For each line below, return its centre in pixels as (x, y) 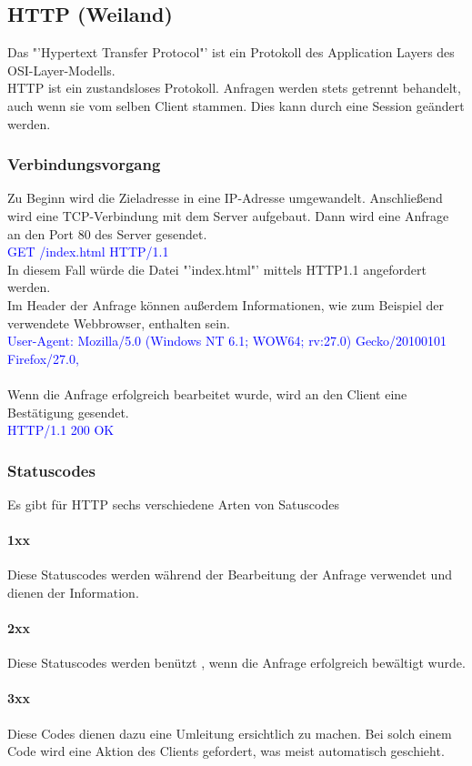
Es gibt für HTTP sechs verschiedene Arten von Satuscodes (173, 504)
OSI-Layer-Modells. (61, 70)
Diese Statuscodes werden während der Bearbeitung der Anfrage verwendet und (230, 574)
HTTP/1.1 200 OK (61, 430)
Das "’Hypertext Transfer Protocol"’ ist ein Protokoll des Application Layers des (231, 52)
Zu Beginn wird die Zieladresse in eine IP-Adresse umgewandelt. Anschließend (225, 198)
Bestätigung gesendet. (68, 412)
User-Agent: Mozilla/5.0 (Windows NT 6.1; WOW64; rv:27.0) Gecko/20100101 (227, 341)
